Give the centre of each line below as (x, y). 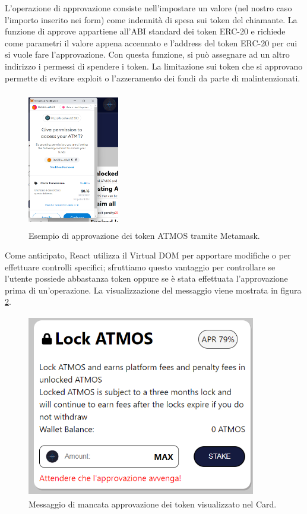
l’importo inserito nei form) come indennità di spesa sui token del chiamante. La (151, 19)
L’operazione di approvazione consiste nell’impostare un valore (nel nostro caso (148, 8)
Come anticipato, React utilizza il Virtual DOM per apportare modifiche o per (148, 255)
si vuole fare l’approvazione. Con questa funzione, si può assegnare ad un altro (147, 54)
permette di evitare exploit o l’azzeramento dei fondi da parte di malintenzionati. (153, 78)
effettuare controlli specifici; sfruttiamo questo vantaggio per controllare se (140, 267)
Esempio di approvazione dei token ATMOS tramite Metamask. (144, 235)
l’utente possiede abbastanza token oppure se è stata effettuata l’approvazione (146, 278)
